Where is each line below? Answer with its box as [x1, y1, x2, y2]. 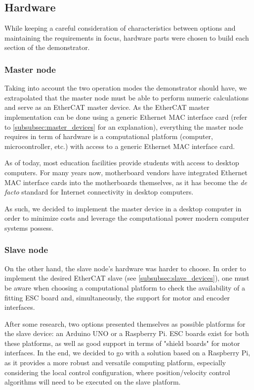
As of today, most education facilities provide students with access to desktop [4, 157, 239, 168]
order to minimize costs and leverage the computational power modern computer [4, 213, 250, 223]
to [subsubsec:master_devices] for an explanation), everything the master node [4, 121, 243, 132]
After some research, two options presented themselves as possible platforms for [4, 318, 246, 329]
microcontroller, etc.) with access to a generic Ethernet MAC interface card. [4, 141, 235, 151]
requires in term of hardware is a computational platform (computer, [4, 131, 213, 142]
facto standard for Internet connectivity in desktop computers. [4, 187, 194, 197]
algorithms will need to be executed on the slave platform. [4, 377, 181, 387]
